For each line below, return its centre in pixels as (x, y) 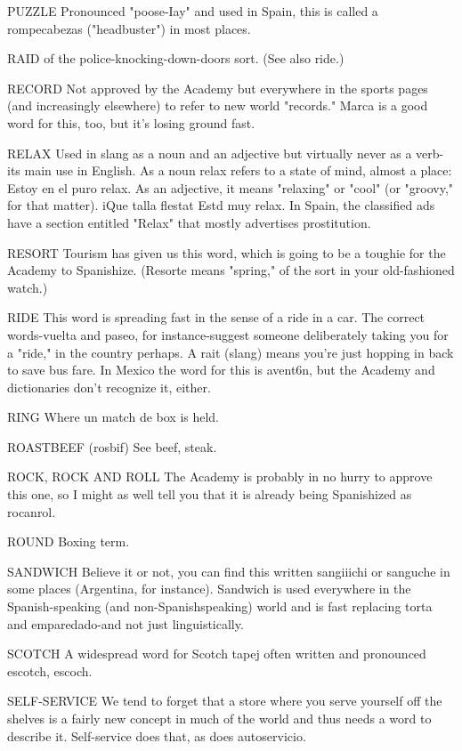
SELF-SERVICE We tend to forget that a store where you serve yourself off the (225, 701)
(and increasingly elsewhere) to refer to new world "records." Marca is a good (218, 105)
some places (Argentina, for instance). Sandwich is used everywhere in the (209, 589)
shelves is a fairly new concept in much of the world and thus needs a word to (219, 718)
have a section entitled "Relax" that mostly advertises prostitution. (189, 222)
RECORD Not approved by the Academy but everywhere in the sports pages (218, 88)
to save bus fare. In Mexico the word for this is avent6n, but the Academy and (221, 370)
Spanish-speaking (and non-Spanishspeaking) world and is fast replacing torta (220, 606)
